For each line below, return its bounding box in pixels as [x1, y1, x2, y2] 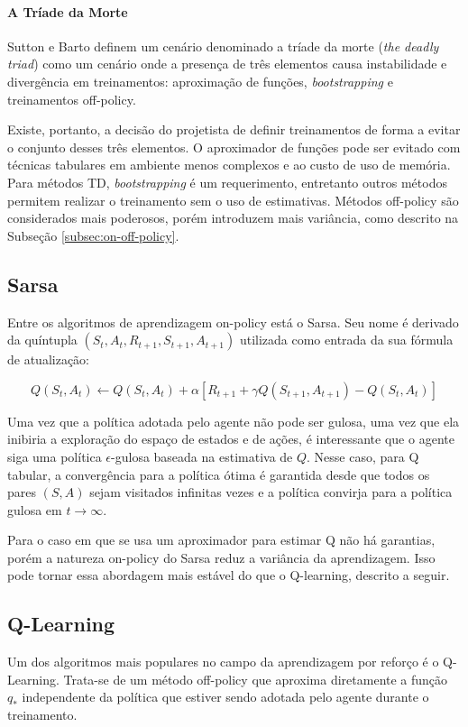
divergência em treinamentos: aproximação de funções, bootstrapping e [7, 71, 393, 90]
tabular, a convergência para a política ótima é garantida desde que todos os [7, 465, 430, 483]
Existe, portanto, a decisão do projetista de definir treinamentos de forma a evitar [7, 120, 461, 139]
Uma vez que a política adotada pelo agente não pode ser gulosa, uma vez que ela [7, 411, 460, 430]
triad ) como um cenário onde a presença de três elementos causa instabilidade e [7, 54, 447, 73]
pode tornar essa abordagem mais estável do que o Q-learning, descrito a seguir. [7, 566, 450, 584]
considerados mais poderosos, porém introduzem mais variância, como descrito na [7, 208, 459, 227]
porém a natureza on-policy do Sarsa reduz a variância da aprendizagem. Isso [7, 548, 436, 566]
